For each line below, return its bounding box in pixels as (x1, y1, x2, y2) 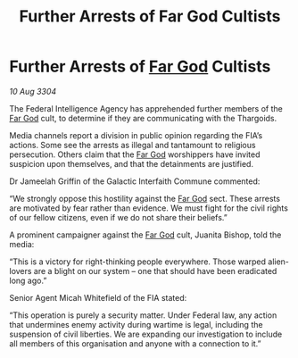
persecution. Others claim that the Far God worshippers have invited (9, 149, 261, 160)
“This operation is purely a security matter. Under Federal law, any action (9, 310, 277, 321)
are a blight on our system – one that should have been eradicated (33, 265, 277, 276)
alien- (267, 256, 290, 267)
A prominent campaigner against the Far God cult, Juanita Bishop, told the (9, 229, 282, 240)
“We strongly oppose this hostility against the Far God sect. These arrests (9, 193, 281, 204)
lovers (9, 265, 32, 276)
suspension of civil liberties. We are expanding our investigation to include (9, 329, 283, 339)
